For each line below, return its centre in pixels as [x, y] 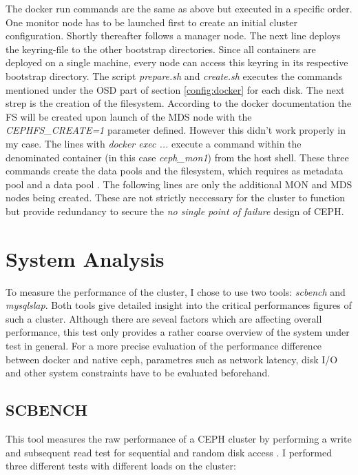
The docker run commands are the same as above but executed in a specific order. [179, 8]
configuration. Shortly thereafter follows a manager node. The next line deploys [173, 36]
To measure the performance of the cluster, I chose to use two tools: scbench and [176, 291]
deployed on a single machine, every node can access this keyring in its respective [177, 62]
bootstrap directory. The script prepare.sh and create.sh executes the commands [174, 75]
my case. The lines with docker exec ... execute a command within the [154, 143]
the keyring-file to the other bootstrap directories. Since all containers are [161, 49]
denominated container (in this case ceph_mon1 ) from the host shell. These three [177, 157]
